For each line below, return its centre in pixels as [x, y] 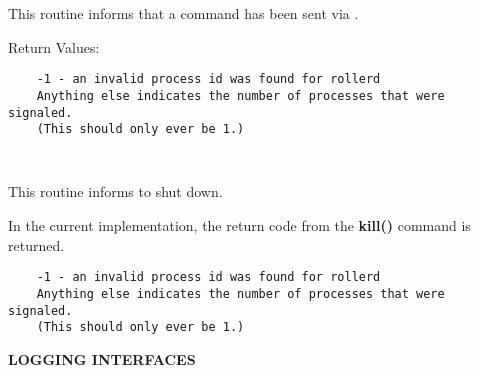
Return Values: [54, 46]
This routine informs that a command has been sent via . [183, 13]
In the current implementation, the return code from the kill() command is [239, 225]
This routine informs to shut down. [115, 191]
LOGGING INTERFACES [102, 358]
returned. [36, 244]
